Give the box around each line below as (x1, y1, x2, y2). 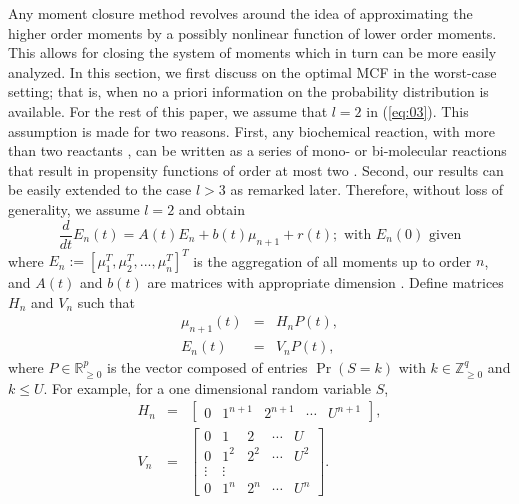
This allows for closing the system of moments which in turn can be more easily (8, 42, 497, 63)
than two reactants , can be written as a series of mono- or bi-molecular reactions (8, 140, 507, 161)
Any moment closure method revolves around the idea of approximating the (8, 3, 473, 23)
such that (77, 291, 135, 312)
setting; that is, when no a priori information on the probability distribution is (8, 81, 489, 102)
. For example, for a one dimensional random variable (43, 377, 372, 398)
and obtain (178, 198, 245, 219)
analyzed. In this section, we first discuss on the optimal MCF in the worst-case (8, 61, 497, 82)
